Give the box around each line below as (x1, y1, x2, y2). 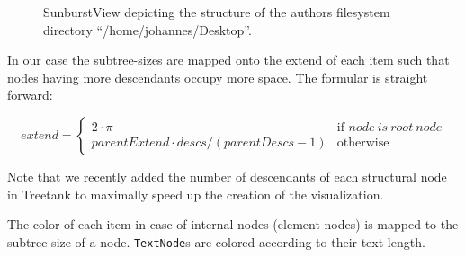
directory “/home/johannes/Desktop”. (43, 20, 252, 39)
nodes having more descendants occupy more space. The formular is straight (7, 67, 428, 86)
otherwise (336, 136, 389, 149)
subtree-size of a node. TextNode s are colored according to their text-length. (7, 232, 425, 251)
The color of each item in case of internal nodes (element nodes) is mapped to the (7, 215, 459, 234)
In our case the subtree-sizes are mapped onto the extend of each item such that (7, 50, 450, 69)
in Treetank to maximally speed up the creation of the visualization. (7, 184, 384, 203)
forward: (7, 85, 53, 104)
